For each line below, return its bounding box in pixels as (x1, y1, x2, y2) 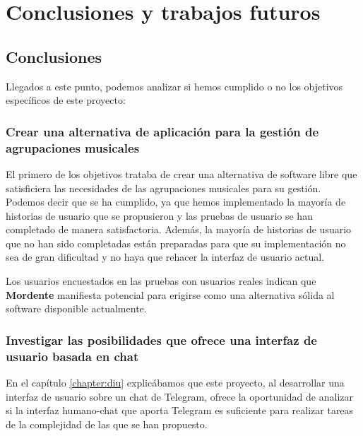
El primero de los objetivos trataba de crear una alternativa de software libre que (6, 166, 357, 181)
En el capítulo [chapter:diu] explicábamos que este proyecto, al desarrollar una (6, 375, 345, 389)
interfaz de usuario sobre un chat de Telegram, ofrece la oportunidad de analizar (6, 389, 353, 403)
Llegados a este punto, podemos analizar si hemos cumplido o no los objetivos (6, 78, 343, 93)
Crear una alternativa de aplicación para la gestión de (6, 122, 319, 140)
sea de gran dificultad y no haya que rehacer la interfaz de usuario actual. (6, 249, 325, 264)
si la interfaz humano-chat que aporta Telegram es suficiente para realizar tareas (6, 403, 354, 418)
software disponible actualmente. (6, 301, 147, 316)
